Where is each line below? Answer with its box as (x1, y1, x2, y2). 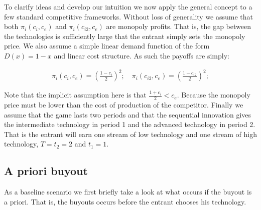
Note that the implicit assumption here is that (4, 89, 147, 100)
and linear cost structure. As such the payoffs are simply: (54, 50, 229, 60)
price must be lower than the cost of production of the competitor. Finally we (4, 99, 243, 109)
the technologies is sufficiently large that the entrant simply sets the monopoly (4, 30, 245, 41)
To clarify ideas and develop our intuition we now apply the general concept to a (4, 1, 252, 11)
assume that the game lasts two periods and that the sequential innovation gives (4, 109, 251, 119)
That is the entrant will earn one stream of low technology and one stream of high (4, 128, 257, 139)
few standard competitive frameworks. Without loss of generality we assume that (4, 11, 253, 21)
